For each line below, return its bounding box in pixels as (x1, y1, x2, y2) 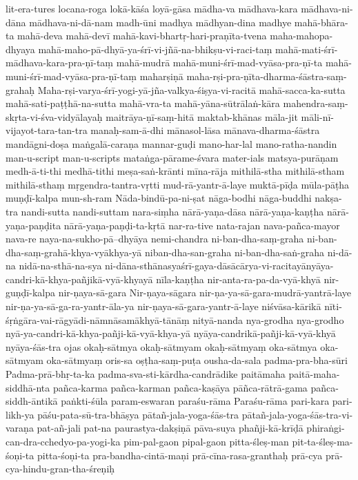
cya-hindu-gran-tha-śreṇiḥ (6, 461, 115, 476)
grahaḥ (6, 82, 35, 97)
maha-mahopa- (270, 28, 333, 43)
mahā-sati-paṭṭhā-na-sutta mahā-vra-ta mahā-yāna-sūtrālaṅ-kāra (6, 96, 280, 111)
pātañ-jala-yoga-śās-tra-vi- (241, 407, 353, 421)
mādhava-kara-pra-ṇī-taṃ (6, 55, 114, 70)
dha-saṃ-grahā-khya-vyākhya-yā (6, 244, 142, 259)
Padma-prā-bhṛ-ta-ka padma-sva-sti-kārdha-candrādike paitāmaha (6, 367, 286, 381)
